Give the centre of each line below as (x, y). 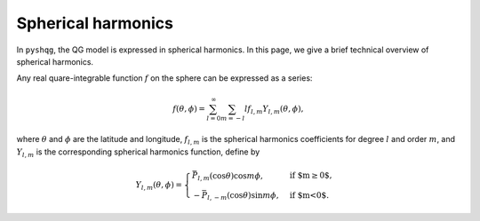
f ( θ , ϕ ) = (189, 108)
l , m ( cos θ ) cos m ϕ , (231, 177)
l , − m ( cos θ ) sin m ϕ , (243, 196)
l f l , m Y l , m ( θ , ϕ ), (274, 109)
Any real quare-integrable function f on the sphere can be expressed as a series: (164, 78)
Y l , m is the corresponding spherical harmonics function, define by (138, 153)
